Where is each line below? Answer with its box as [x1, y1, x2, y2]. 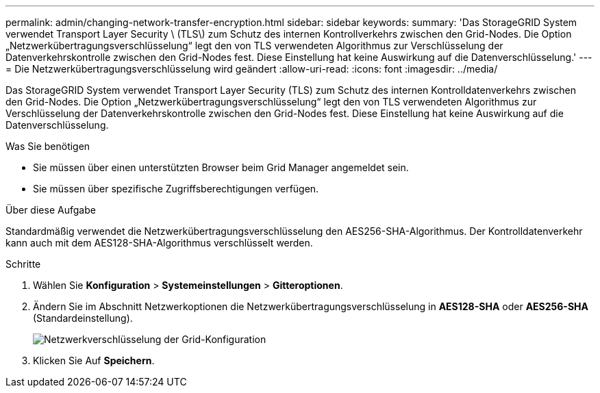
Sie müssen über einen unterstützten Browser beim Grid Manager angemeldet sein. [33, 162, 409, 173]
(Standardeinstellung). [33, 312, 133, 324]
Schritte [5, 258, 41, 270]
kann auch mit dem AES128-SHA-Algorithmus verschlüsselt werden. [5, 237, 313, 249]
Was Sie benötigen [5, 140, 90, 152]
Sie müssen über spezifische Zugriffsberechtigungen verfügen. [33, 183, 319, 194]
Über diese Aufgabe [5, 204, 96, 216]
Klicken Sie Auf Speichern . [33, 355, 155, 366]
